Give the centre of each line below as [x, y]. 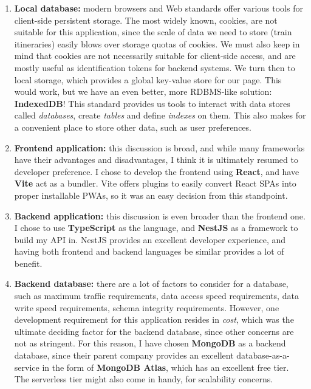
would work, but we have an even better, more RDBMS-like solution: [143, 91]
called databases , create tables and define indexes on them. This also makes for [160, 115]
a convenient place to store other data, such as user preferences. [133, 127]
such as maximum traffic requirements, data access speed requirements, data [156, 296]
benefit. [28, 263]
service [27, 367]
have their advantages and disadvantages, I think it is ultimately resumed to [156, 160]
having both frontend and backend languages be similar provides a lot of [149, 251]
